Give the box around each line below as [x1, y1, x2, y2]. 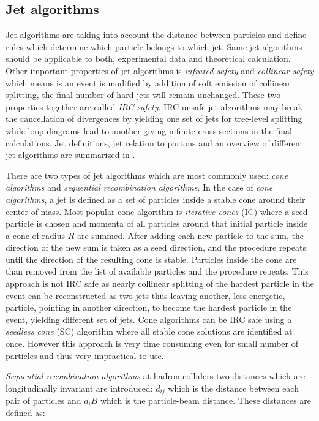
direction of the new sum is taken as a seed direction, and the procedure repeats [6, 241, 306, 254]
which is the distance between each [168, 381, 299, 394]
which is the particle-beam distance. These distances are [100, 394, 312, 407]
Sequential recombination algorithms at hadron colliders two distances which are [6, 370, 306, 382]
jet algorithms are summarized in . [6, 148, 135, 161]
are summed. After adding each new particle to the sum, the [77, 229, 304, 241]
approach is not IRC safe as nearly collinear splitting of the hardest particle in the [6, 277, 314, 290]
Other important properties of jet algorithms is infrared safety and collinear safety [6, 64, 314, 77]
